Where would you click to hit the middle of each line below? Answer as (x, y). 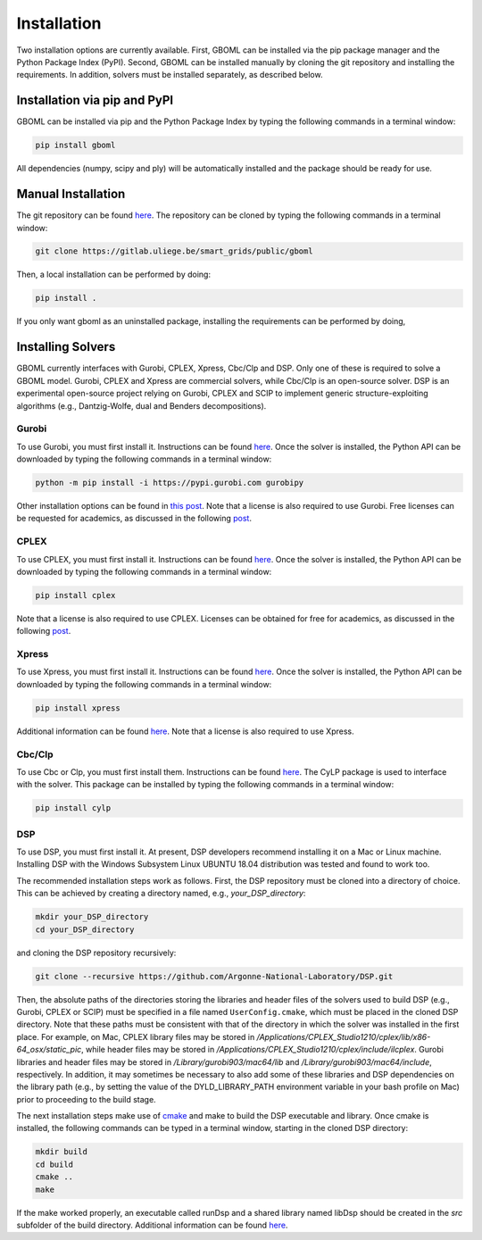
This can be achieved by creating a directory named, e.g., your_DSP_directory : (161, 894)
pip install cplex (75, 595)
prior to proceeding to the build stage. (86, 1099)
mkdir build (62, 1152)
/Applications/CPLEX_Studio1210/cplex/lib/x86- (344, 1036)
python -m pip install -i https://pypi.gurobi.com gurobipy (170, 483)
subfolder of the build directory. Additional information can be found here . (152, 1225)
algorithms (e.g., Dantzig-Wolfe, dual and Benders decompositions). (141, 405)
